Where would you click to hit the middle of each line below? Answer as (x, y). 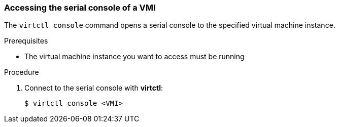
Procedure (22, 72)
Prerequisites (26, 41)
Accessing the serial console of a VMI (80, 8)
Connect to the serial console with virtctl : (94, 88)
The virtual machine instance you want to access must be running (134, 57)
